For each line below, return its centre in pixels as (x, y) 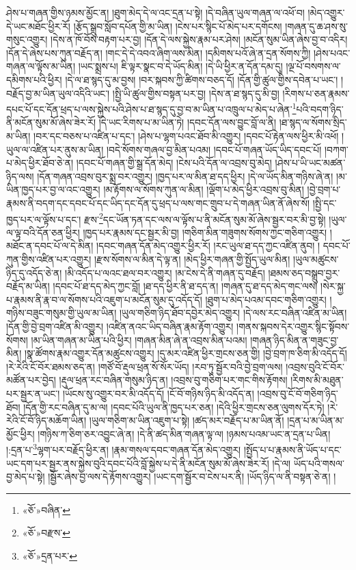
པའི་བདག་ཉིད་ (320, 109)
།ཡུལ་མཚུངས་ (316, 259)
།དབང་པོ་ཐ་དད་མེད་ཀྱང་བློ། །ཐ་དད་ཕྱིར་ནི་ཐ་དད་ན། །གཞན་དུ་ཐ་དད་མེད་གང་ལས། (185, 286)
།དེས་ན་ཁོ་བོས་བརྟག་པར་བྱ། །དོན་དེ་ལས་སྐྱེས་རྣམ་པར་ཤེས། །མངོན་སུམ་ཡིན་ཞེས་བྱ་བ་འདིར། (199, 39)
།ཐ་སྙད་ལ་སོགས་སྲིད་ (313, 122)
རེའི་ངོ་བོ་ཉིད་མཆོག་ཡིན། (46, 420)
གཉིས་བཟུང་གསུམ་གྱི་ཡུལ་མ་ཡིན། (61, 313)
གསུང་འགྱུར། (27, 39)
